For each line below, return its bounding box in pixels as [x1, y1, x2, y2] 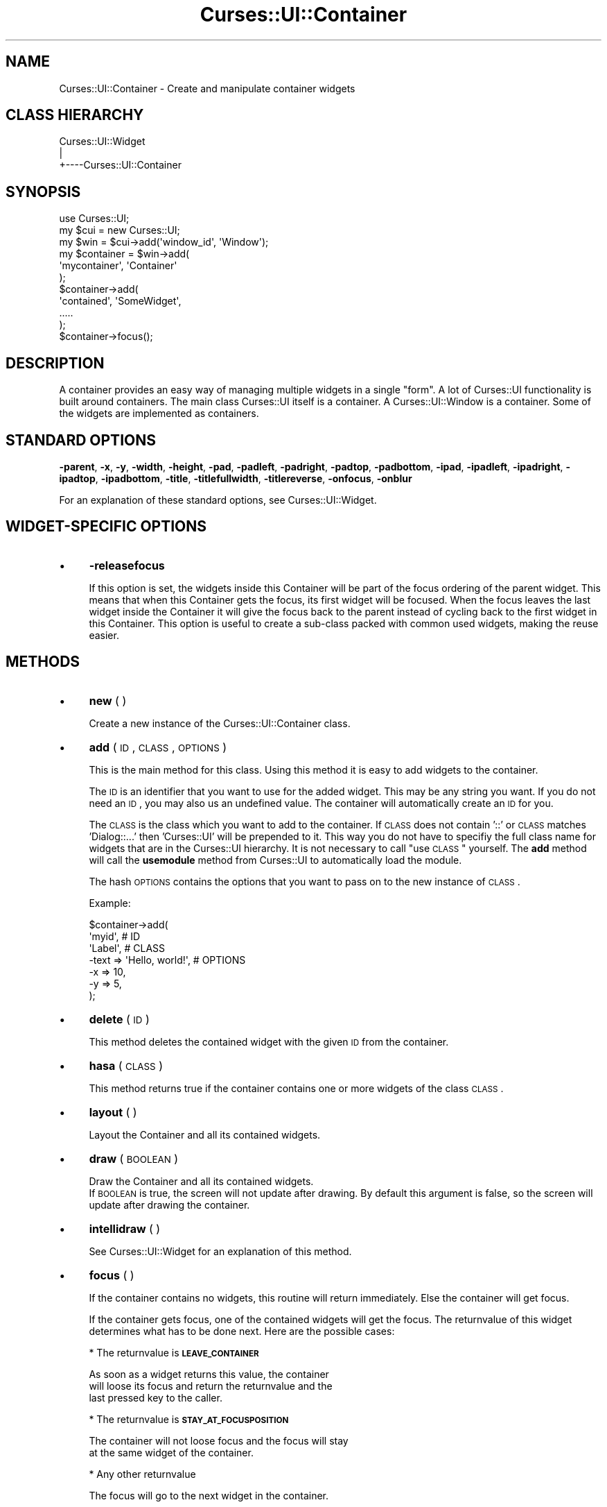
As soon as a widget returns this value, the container [89, 1368, 329, 1380]
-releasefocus [89, 558, 165, 572]
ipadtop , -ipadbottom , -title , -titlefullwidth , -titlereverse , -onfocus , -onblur [59, 472, 412, 484]
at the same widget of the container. [89, 1446, 254, 1458]
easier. [89, 629, 119, 641]
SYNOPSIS [6, 182, 81, 201]
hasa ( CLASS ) [89, 1058, 163, 1073]
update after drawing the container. [89, 1198, 250, 1211]
